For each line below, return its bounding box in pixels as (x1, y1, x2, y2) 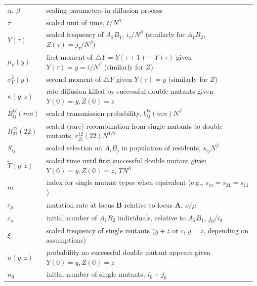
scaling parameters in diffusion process (46, 4, 163, 15)
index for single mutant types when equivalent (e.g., (46, 177, 204, 187)
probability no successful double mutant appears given (46, 247, 211, 257)
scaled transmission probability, (46, 107, 141, 118)
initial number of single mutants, (46, 269, 145, 279)
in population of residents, (122, 143, 201, 153)
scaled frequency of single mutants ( (46, 225, 155, 235)
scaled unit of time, (46, 17, 105, 27)
